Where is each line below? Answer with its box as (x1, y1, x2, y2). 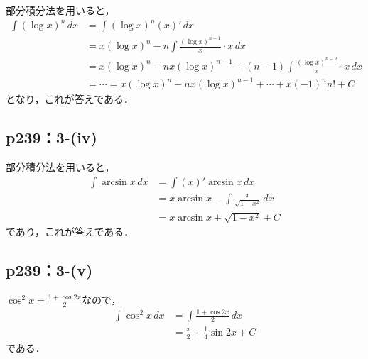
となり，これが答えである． (6, 92, 134, 106)
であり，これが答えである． (6, 224, 134, 239)
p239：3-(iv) (6, 126, 97, 148)
